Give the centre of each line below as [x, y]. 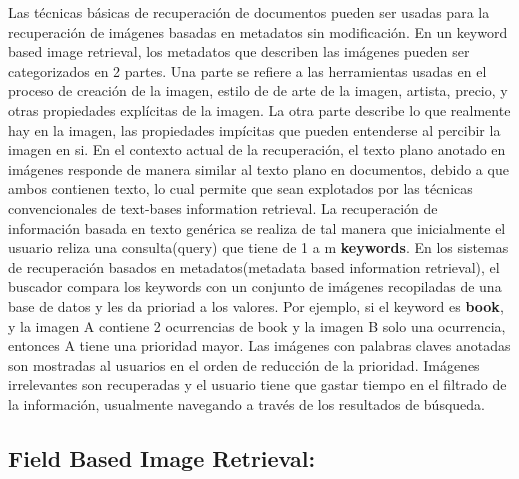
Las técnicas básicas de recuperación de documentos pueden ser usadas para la [249, 12]
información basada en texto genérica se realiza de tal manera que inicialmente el [257, 227]
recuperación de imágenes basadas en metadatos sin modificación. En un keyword [258, 31]
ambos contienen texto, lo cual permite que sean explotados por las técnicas [240, 188]
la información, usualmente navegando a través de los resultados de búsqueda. [246, 403]
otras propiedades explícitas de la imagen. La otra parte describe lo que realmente [259, 109]
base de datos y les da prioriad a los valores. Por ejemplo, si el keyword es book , [256, 305]
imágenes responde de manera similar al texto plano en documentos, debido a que [258, 168]
